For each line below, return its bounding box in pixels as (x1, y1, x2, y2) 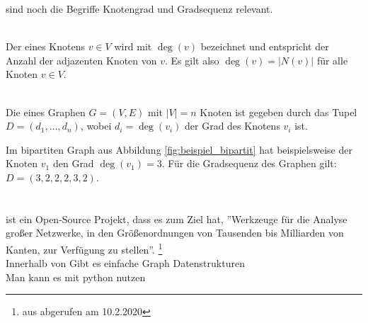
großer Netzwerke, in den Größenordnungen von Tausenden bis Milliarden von (6, 225, 344, 240)
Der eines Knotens (6, 39, 85, 54)
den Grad (52, 156, 94, 171)
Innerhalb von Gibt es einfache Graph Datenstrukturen (6, 256, 245, 271)
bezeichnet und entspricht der (200, 39, 329, 54)
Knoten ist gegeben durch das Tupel (200, 104, 357, 119)
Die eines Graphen (6, 104, 86, 119)
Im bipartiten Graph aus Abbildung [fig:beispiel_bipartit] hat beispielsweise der (6, 142, 352, 157)
